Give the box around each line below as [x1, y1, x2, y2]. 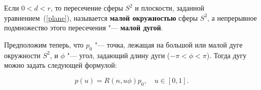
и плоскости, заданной [135, 3, 204, 13]
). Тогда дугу [206, 50, 247, 60]
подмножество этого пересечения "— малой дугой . [4, 22, 163, 33]
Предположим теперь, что [4, 39, 84, 50]
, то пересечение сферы [50, 3, 123, 13]
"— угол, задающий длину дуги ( [67, 50, 170, 60]
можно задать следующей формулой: [4, 60, 117, 70]
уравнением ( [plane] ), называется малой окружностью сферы [4, 12, 198, 23]
